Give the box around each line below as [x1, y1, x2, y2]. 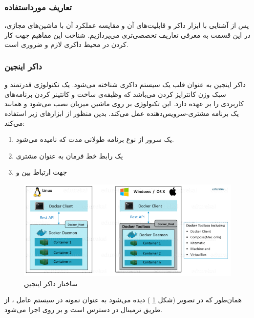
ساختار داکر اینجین [24, 278, 78, 288]
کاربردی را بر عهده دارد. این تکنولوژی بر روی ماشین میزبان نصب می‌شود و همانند [4, 98, 244, 109]
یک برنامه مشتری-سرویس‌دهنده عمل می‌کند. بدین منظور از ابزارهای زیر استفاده [4, 108, 239, 118]
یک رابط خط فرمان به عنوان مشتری [16, 150, 123, 160]
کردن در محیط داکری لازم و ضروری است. [4, 39, 128, 49]
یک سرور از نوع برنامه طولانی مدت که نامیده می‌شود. [16, 134, 174, 144]
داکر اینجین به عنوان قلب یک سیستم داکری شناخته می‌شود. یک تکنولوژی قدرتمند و [4, 79, 246, 90]
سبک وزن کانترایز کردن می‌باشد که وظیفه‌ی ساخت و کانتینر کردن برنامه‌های [4, 89, 226, 99]
